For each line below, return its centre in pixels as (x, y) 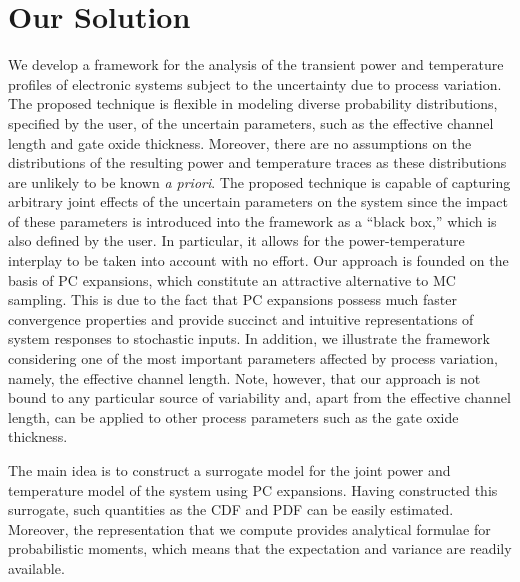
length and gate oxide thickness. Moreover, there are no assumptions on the (240, 142)
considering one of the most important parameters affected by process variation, (253, 358)
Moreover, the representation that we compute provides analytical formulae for (249, 528)
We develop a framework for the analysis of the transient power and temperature (256, 64)
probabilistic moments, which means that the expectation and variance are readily (260, 548)
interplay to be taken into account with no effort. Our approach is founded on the (258, 260)
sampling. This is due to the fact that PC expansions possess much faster (232, 299)
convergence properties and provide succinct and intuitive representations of (241, 318)
